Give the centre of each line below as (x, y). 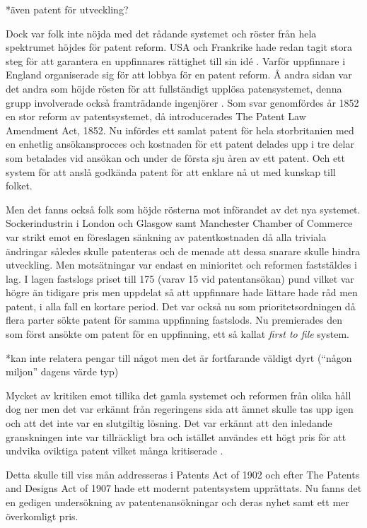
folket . (19, 186)
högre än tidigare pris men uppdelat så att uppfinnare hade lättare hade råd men (182, 292)
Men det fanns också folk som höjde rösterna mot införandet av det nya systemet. (183, 209)
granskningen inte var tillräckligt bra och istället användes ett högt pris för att (176, 436)
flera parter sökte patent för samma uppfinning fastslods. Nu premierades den (174, 320)
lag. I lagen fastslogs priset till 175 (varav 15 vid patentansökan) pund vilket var (180, 278)
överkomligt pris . (42, 516)
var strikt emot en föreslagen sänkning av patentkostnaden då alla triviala (166, 236)
